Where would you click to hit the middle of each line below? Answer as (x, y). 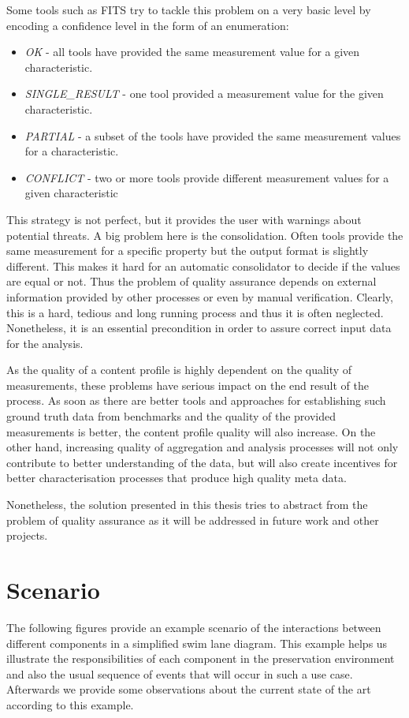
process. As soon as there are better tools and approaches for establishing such (196, 400)
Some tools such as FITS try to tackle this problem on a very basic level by (189, 9)
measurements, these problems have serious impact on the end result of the (188, 385)
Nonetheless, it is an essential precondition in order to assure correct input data (199, 328)
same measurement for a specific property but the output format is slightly (188, 251)
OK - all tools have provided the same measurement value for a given (192, 52)
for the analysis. (45, 343)
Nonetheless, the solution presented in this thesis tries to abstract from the (187, 505)
